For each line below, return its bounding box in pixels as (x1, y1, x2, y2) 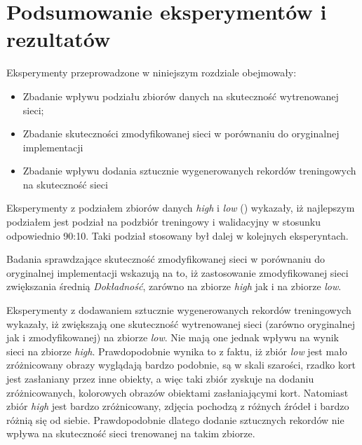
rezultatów (6, 25, 111, 53)
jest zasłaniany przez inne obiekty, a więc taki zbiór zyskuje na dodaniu (6, 371, 314, 385)
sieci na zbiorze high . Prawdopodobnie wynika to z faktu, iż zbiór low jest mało (6, 343, 347, 358)
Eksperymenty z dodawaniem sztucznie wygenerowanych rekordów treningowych (6, 303, 351, 317)
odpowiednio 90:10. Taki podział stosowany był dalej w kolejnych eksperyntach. (6, 228, 349, 242)
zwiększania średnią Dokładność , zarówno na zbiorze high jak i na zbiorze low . (6, 279, 342, 294)
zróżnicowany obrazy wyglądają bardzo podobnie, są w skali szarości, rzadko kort (6, 357, 356, 372)
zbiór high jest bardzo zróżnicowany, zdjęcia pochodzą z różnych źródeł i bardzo (6, 399, 349, 413)
